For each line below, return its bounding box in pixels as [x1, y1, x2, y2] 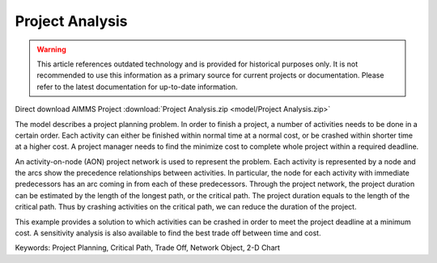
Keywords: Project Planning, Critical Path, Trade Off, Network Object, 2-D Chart [15, 243, 281, 252]
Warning [36, 45, 66, 54]
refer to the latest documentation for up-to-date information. [36, 82, 238, 91]
